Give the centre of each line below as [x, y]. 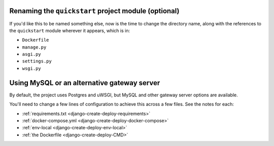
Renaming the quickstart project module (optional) [94, 11]
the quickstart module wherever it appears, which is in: [70, 30]
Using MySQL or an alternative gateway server [85, 83]
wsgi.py [32, 68]
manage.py [34, 47]
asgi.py [32, 54]
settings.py [37, 61]
